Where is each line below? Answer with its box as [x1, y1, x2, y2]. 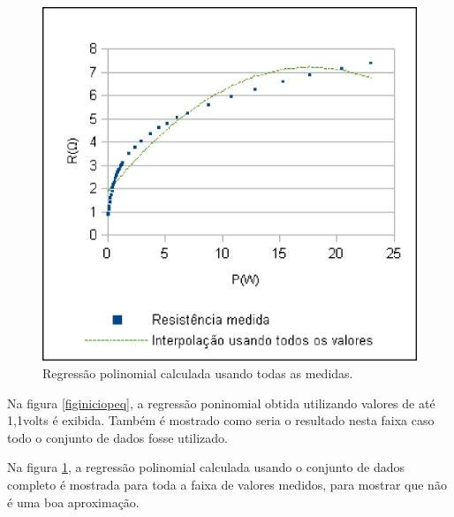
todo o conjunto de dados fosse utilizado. [7, 428, 228, 446]
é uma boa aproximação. [7, 492, 140, 511]
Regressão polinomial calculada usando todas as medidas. [42, 363, 353, 382]
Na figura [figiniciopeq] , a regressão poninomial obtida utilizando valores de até [7, 393, 435, 412]
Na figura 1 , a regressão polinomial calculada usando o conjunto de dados [7, 458, 405, 476]
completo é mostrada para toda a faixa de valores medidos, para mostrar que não [7, 475, 447, 493]
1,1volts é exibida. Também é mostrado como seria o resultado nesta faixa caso [7, 411, 435, 430]
